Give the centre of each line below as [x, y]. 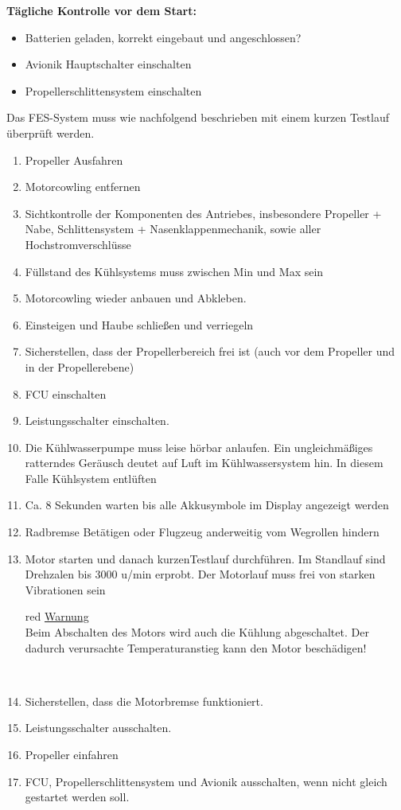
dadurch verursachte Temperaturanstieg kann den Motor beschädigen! [196, 647]
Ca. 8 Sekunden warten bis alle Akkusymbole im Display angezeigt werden [207, 505]
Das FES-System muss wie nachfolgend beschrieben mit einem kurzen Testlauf [198, 117]
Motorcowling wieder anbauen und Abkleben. [136, 298]
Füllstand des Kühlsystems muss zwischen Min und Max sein [174, 271]
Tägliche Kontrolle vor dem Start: [101, 10]
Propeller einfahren [72, 754]
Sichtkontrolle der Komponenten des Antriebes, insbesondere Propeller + [203, 213]
